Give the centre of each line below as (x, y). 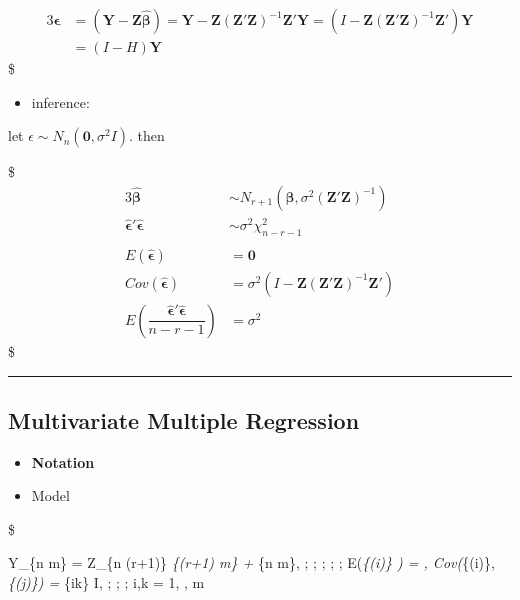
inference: (60, 101)
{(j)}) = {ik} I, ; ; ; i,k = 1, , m (106, 582)
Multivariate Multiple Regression (184, 419)
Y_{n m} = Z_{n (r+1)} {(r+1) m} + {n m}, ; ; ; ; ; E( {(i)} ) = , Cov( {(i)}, (251, 562)
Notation (63, 461)
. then (147, 135)
